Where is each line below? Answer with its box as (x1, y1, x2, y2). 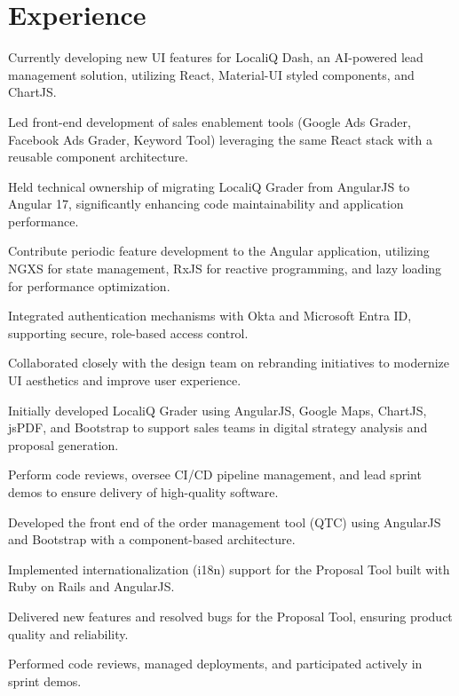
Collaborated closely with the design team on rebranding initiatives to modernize (8, 353, 450, 372)
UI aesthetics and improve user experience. (8, 371, 241, 390)
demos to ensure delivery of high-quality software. (8, 483, 279, 501)
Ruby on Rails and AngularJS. (8, 577, 175, 596)
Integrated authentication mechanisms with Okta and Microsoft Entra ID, (8, 306, 412, 325)
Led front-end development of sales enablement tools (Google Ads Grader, (8, 112, 411, 130)
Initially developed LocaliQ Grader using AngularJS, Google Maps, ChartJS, (8, 400, 427, 419)
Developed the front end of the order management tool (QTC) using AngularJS (8, 512, 441, 531)
